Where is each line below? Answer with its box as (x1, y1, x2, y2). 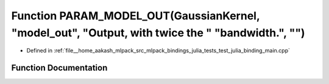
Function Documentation (11, 63, 108, 73)
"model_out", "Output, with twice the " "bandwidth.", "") (11, 26, 305, 39)
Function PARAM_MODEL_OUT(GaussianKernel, (11, 9, 260, 22)
